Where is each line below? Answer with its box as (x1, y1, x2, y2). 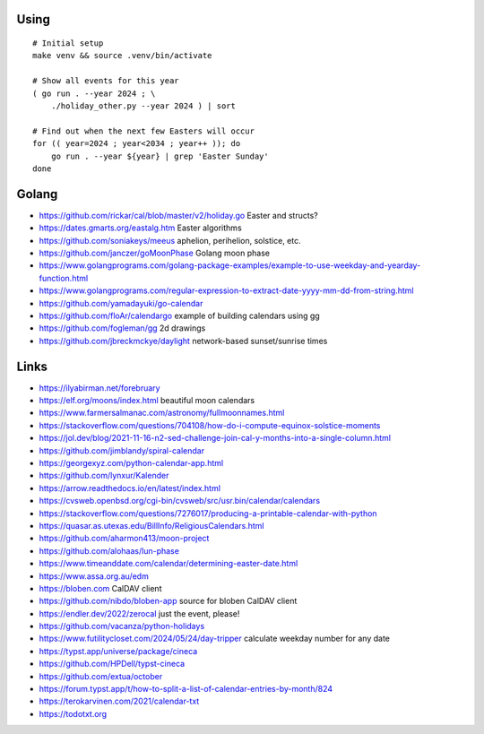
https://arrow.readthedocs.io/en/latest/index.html (39, 482, 221, 493)
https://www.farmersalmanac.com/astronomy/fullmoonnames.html (39, 408, 285, 419)
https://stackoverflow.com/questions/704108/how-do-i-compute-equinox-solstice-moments (39, 419, 381, 430)
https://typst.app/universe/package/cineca (39, 645, 198, 656)
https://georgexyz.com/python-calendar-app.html (39, 457, 224, 468)
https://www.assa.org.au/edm (39, 570, 150, 582)
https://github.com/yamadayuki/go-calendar (39, 298, 203, 308)
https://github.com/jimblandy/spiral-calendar (39, 445, 205, 456)
